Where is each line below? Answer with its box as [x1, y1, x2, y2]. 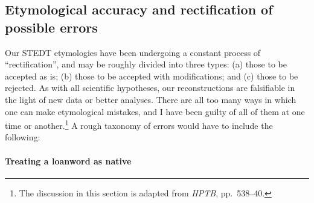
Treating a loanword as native [5, 154, 132, 167]
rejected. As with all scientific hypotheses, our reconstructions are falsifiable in [5, 81, 295, 94]
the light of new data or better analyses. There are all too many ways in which [5, 93, 296, 105]
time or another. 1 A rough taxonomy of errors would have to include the [5, 117, 273, 131]
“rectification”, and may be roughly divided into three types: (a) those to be [5, 58, 287, 70]
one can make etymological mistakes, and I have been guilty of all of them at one [5, 105, 305, 117]
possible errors [5, 17, 98, 36]
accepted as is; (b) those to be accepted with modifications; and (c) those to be [5, 69, 298, 82]
